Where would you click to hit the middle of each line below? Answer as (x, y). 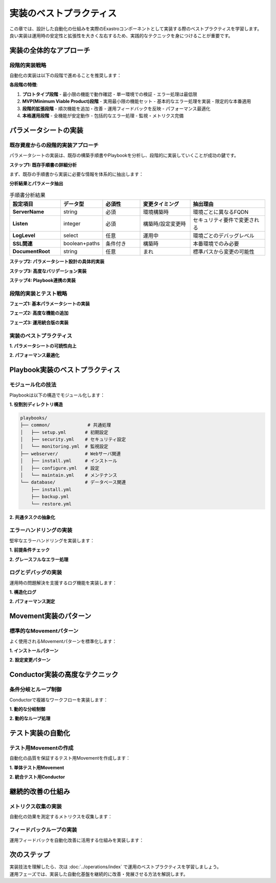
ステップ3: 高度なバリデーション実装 (48, 271)
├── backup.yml (50, 497)
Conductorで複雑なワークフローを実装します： (59, 700)
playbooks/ (34, 418)
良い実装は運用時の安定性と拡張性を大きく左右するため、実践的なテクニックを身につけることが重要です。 (121, 35)
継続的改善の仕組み (40, 792)
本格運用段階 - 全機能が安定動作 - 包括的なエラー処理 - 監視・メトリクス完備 (103, 116)
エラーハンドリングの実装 (41, 531)
